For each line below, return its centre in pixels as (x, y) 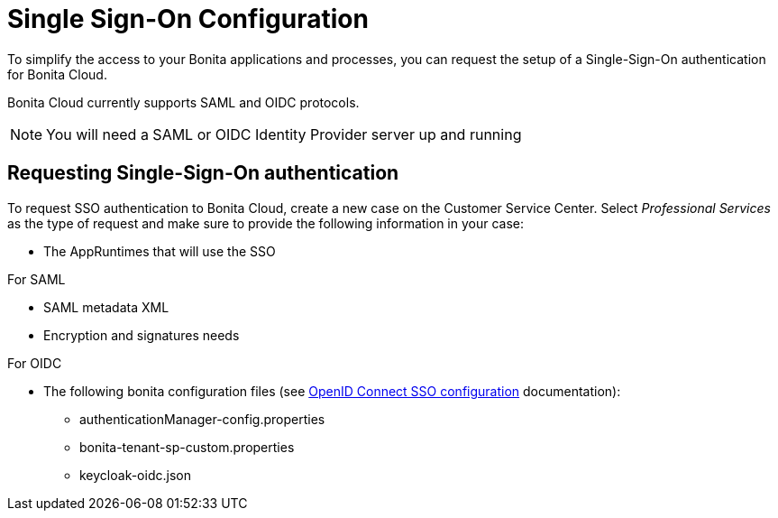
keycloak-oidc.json (135, 475)
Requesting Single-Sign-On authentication (203, 173)
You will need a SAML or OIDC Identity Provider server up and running (284, 134)
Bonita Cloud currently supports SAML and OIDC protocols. (183, 102)
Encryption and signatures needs (142, 335)
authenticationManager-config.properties (202, 419)
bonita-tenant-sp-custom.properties (187, 447)
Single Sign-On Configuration (188, 19)
